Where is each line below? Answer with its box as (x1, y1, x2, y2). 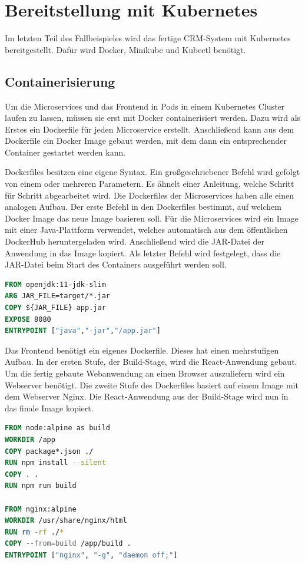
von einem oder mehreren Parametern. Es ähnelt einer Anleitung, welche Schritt (5, 177, 294, 190)
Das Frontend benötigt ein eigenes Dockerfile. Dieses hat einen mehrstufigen (5, 344, 279, 356)
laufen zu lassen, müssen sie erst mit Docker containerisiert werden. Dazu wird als (5, 111, 301, 124)
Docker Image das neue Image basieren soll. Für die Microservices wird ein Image (5, 212, 299, 224)
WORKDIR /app (5, 435, 55, 444)
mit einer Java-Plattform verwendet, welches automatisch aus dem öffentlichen (5, 223, 288, 236)
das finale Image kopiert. (5, 401, 94, 414)
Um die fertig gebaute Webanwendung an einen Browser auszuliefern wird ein (5, 367, 285, 379)
